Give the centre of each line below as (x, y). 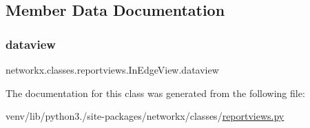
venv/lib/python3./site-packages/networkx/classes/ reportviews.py (145, 116)
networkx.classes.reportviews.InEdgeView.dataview (112, 70)
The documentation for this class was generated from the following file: (155, 93)
